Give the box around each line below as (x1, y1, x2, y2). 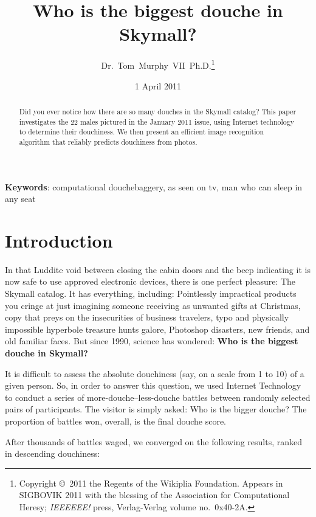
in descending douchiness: (5, 447, 100, 460)
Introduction (5, 227, 113, 252)
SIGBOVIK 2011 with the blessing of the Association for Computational (19, 488, 290, 501)
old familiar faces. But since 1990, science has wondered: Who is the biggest (5, 335, 298, 347)
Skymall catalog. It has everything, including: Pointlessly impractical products (5, 287, 297, 300)
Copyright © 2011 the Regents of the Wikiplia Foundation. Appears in (19, 476, 283, 489)
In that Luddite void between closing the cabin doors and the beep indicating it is (5, 263, 311, 276)
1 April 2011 (135, 79, 181, 92)
